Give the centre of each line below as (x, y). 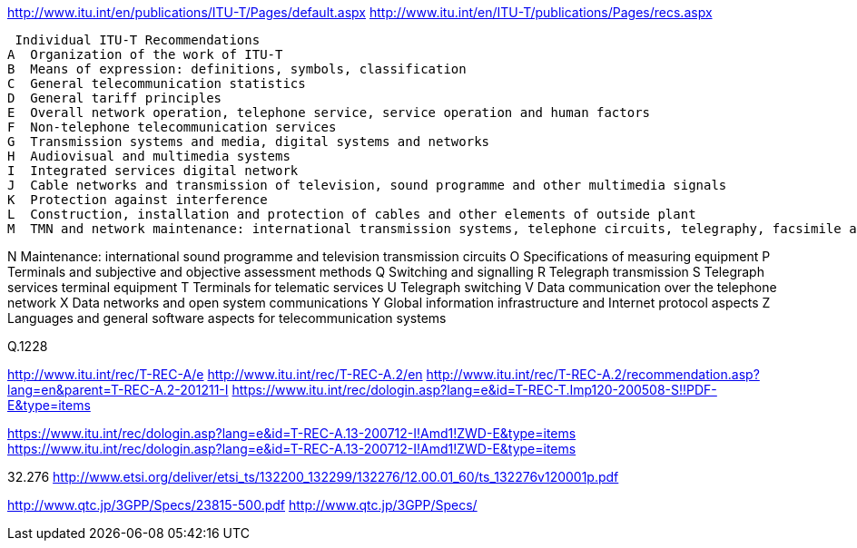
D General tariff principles (115, 98)
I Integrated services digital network (153, 171)
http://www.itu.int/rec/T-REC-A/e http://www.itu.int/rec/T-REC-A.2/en (215, 374)
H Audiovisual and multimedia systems (149, 156)
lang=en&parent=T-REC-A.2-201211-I (118, 390)
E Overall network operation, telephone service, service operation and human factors (329, 113)
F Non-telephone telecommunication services (172, 127)
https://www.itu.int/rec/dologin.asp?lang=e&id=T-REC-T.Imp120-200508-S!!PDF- (474, 390)
